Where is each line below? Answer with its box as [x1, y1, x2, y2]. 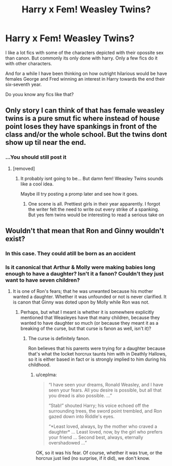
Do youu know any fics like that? [5, 91, 74, 97]
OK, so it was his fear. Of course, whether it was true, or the [35, 450, 163, 456]
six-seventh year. [5, 81, 42, 87]
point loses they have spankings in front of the [5, 122, 157, 131]
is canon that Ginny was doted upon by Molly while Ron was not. [12, 299, 150, 305]
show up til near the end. [5, 138, 86, 147]
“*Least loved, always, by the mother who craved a [48, 423, 158, 430]
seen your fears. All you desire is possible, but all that [48, 387, 162, 394]
